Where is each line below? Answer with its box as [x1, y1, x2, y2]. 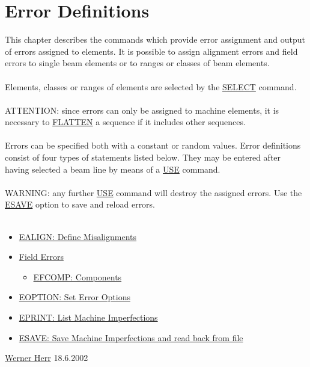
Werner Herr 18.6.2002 [5, 351, 88, 364]
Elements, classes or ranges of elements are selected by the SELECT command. [5, 80, 297, 93]
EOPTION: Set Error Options [19, 291, 130, 303]
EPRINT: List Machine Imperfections [19, 311, 158, 323]
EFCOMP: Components [33, 270, 122, 283]
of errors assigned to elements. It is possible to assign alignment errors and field [5, 45, 298, 57]
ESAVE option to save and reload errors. [5, 198, 156, 211]
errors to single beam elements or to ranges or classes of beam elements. [5, 57, 270, 69]
